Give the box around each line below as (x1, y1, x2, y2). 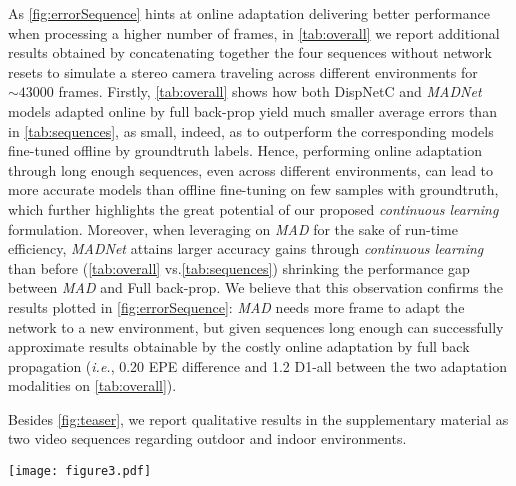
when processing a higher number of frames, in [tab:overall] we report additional (8, 22, 500, 43)
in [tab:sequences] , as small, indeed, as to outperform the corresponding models (8, 120, 494, 141)
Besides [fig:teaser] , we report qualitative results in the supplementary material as (8, 408, 509, 429)
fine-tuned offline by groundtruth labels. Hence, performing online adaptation (8, 140, 482, 161)
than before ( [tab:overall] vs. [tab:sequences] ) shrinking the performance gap (8, 257, 470, 278)
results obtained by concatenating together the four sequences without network (8, 42, 492, 63)
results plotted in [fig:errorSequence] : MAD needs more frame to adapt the (8, 296, 465, 317)
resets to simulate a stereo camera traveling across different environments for (8, 61, 478, 82)
